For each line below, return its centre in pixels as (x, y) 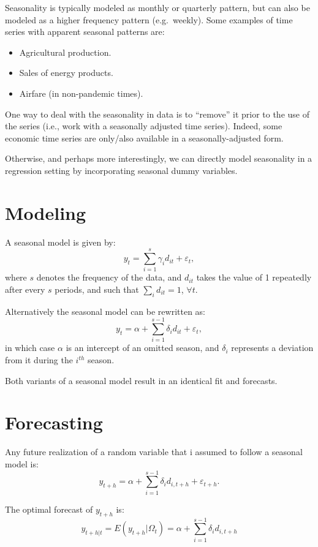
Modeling (46, 212)
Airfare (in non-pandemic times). (81, 93)
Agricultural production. (65, 52)
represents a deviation (272, 348)
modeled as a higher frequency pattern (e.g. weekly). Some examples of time (149, 19)
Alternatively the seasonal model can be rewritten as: (105, 311)
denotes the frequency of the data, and (109, 277)
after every (25, 289)
